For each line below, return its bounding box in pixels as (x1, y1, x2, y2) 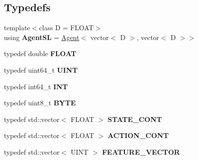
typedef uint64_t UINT (4, 64, 78, 75)
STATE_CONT (107, 114, 162, 124)
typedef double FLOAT (4, 48, 77, 59)
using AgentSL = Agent (4, 32, 79, 42)
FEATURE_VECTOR (102, 146, 180, 157)
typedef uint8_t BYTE (4, 98, 76, 108)
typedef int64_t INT (4, 81, 68, 91)
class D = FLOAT (39, 22, 94, 33)
